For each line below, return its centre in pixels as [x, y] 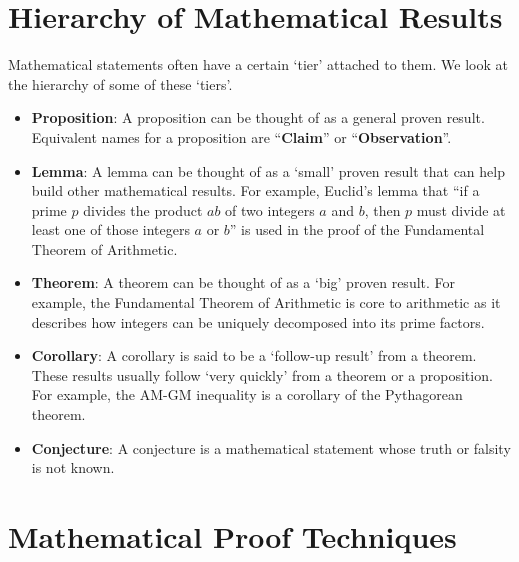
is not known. [73, 467]
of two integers [270, 209]
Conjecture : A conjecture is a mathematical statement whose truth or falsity [271, 447]
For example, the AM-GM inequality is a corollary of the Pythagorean [247, 394]
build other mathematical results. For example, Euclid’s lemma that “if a [255, 190]
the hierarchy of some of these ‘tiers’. [120, 83]
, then [382, 209]
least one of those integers [110, 229]
